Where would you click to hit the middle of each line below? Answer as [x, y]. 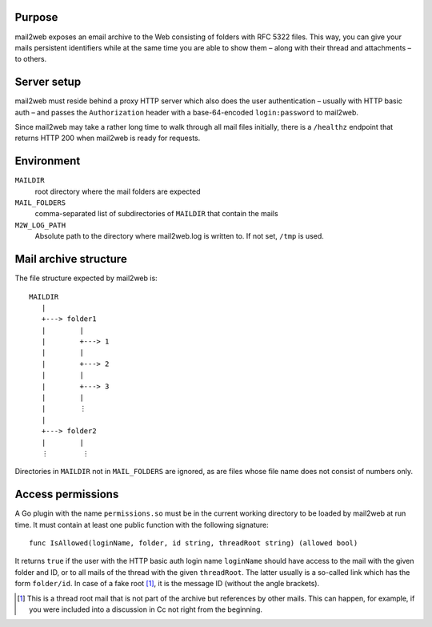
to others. [31, 59]
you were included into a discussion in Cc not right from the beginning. [146, 609]
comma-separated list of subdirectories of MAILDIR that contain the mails [157, 214]
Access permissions [67, 494]
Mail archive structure [71, 259]
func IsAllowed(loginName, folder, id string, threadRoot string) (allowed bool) [194, 543]
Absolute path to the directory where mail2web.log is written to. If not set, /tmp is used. [179, 236]
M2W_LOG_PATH [40, 225]
